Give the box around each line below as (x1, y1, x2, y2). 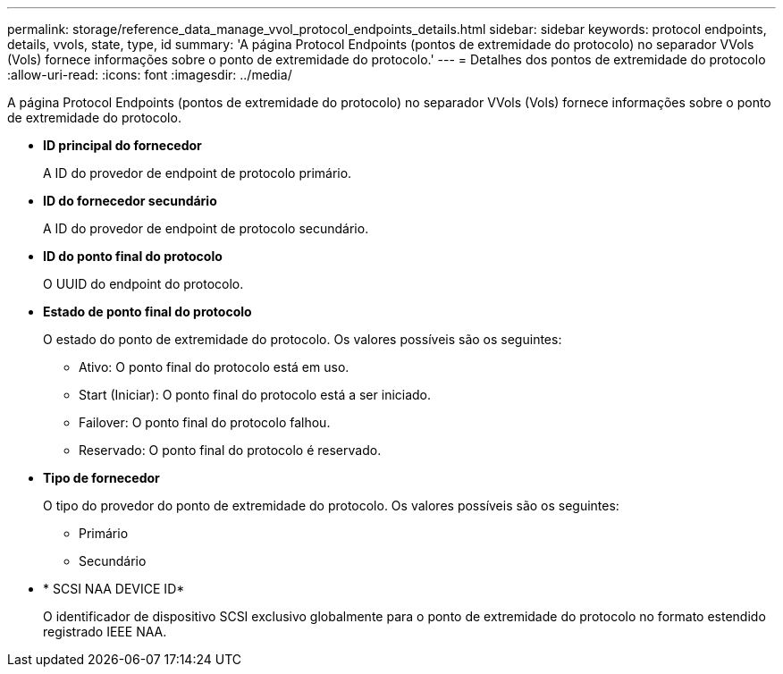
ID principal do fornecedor (43, 138, 202, 153)
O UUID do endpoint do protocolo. (43, 276, 244, 291)
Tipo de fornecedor (43, 470, 160, 485)
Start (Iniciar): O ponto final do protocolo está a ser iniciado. (79, 387, 432, 402)
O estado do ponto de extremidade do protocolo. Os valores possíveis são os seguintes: (43, 332, 562, 347)
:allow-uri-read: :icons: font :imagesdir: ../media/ (7, 67, 292, 82)
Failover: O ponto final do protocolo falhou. (79, 415, 331, 430)
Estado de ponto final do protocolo (43, 304, 252, 319)
